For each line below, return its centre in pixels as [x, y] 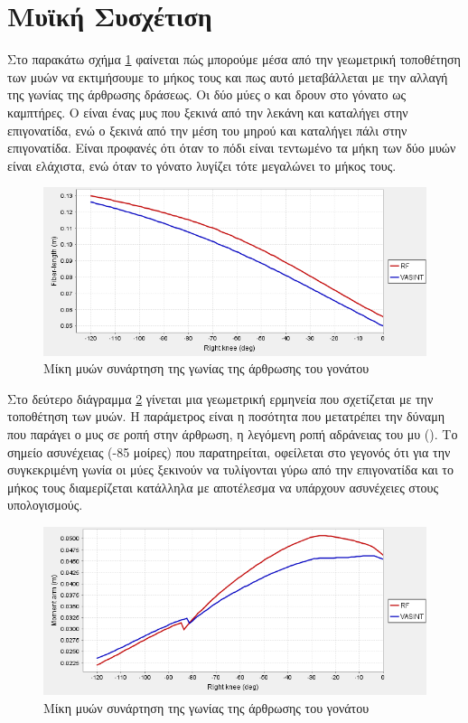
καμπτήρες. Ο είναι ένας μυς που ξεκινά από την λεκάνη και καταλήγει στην [208, 112]
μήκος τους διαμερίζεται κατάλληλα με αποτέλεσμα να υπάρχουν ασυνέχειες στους [223, 487]
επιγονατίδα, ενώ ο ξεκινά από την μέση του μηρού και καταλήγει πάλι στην [207, 130]
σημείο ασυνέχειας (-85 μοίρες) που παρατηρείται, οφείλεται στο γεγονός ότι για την [229, 451]
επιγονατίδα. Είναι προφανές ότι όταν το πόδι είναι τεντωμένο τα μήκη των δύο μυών [232, 148]
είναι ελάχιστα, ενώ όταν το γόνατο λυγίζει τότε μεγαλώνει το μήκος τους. [202, 165]
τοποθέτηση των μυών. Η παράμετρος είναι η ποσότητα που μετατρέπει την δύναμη [226, 416]
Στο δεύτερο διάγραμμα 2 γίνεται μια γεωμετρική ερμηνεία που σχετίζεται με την [220, 398]
